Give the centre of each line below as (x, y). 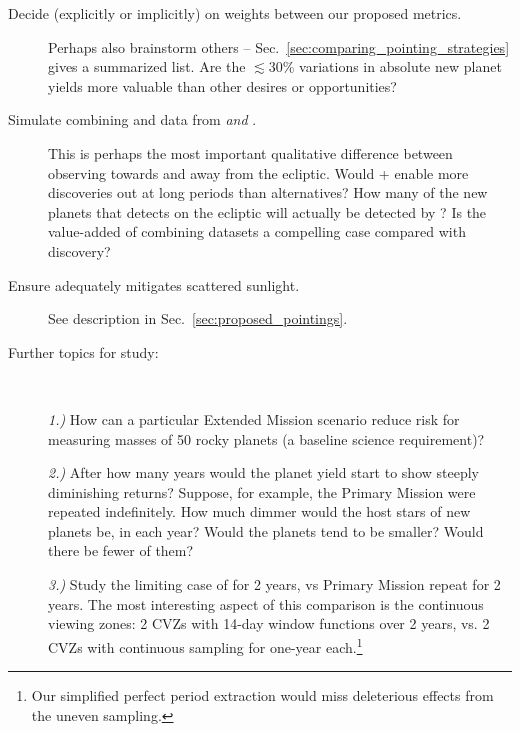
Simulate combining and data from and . (132, 119)
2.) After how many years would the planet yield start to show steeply (263, 472)
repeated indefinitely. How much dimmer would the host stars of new (259, 511)
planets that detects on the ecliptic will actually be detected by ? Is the (267, 211)
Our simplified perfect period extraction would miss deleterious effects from (262, 695)
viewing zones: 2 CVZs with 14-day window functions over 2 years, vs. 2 (269, 623)
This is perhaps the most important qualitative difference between (250, 152)
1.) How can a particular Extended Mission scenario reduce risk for (254, 418)
